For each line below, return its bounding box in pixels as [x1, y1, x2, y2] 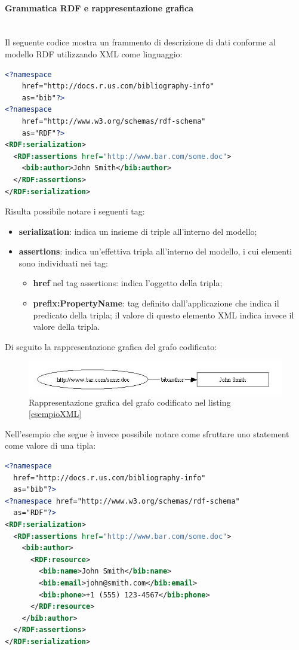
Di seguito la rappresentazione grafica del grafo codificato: [5, 340, 217, 352]
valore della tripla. [33, 320, 100, 333]
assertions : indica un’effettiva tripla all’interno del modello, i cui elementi [19, 245, 292, 257]
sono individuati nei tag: [19, 256, 108, 269]
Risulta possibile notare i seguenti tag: [5, 205, 145, 217]
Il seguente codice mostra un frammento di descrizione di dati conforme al [5, 36, 276, 48]
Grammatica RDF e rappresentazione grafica [5, 1, 193, 14]
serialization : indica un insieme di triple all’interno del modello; [19, 225, 257, 237]
